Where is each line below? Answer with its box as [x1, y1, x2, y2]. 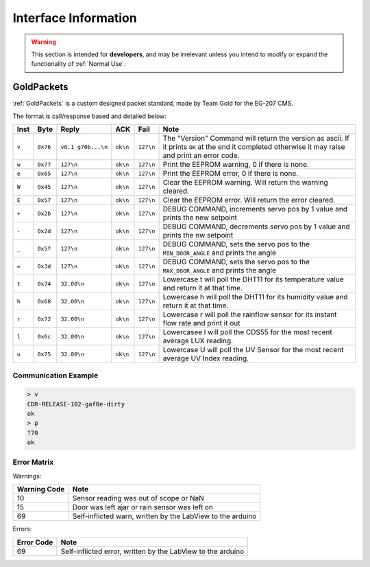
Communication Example [12, 371, 99, 380]
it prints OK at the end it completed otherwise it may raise [162, 142, 345, 152]
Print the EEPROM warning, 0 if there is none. [162, 160, 310, 170]
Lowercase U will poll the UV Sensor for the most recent [162, 345, 344, 355]
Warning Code [16, 485, 65, 494]
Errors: [12, 525, 32, 533]
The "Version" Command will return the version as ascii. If [162, 134, 349, 143]
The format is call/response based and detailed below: [12, 112, 167, 120]
